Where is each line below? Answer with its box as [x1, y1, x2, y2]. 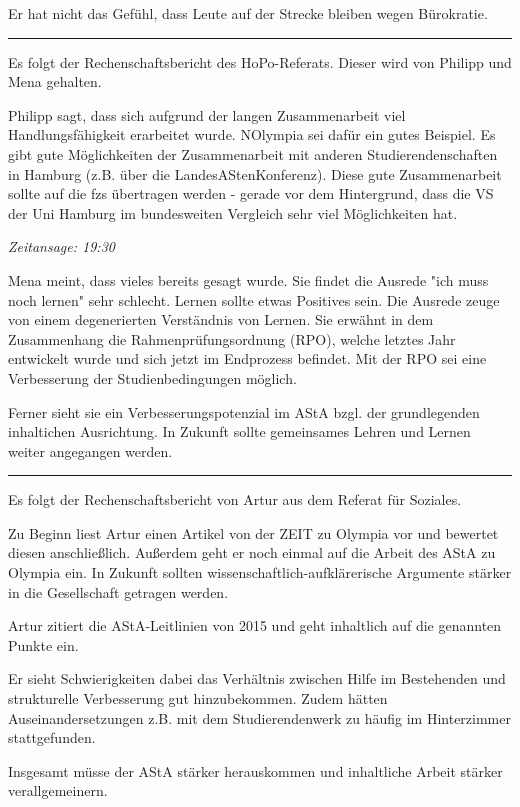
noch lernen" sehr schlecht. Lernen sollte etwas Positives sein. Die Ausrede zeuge [8, 289, 500, 310]
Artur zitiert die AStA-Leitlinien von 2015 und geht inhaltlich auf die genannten [8, 615, 502, 636]
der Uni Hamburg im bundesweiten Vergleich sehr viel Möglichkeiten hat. [8, 202, 458, 223]
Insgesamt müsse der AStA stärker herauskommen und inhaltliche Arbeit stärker [8, 760, 503, 781]
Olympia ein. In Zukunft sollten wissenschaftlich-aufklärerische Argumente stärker [8, 562, 512, 583]
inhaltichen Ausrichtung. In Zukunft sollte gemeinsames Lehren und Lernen [8, 421, 471, 442]
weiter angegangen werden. [8, 440, 173, 461]
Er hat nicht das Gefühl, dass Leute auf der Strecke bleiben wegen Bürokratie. [8, 3, 488, 23]
